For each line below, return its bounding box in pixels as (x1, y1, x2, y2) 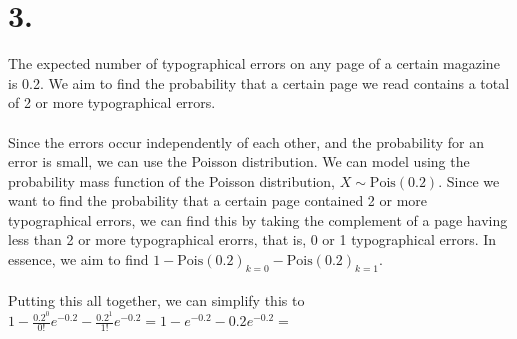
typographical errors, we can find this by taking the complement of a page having (8, 209, 508, 230)
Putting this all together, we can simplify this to (8, 290, 305, 311)
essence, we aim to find (8, 249, 149, 270)
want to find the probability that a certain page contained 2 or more (8, 190, 428, 211)
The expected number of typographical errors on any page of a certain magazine (8, 53, 500, 74)
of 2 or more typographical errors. (8, 92, 216, 113)
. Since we (438, 170, 500, 191)
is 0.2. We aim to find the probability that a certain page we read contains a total (8, 72, 510, 93)
